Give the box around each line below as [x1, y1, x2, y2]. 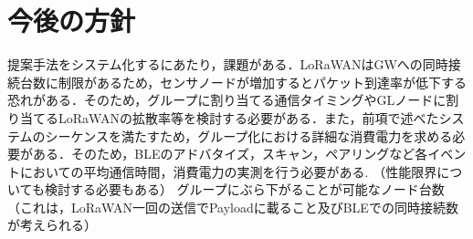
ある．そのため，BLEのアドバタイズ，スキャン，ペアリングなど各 [32, 144, 428, 163]
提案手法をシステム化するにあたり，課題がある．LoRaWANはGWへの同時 [7, 55, 448, 74]
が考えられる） [7, 215, 97, 234]
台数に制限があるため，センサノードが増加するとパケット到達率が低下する [19, 72, 468, 91]
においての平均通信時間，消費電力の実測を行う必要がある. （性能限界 [19, 161, 437, 181]
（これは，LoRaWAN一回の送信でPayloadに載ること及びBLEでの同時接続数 [7, 197, 458, 216]
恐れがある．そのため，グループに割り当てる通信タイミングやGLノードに [7, 90, 447, 109]
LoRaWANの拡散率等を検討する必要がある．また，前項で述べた [58, 108, 439, 127]
